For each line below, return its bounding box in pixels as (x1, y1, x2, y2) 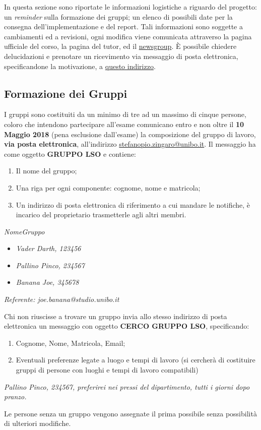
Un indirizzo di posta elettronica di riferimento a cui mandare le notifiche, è (16, 199, 250, 210)
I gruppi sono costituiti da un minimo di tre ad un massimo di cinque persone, (4, 109, 246, 119)
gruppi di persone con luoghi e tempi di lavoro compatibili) (16, 364, 199, 375)
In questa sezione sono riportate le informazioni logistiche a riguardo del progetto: (4, 2, 257, 12)
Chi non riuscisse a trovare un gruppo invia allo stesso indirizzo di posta (4, 311, 227, 321)
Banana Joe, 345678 (16, 277, 79, 287)
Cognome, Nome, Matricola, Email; (16, 337, 125, 348)
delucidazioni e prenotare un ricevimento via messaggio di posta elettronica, (4, 50, 238, 61)
